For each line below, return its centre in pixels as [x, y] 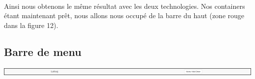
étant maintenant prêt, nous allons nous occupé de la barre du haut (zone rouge [124, 15]
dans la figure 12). [31, 25]
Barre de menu [43, 51]
